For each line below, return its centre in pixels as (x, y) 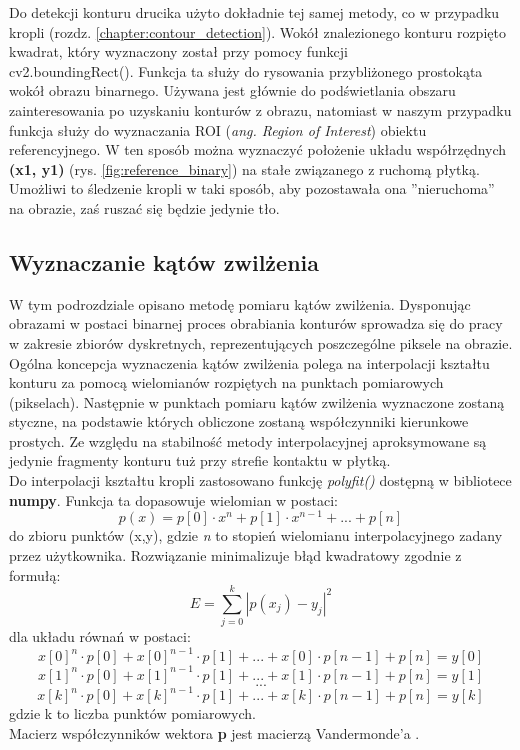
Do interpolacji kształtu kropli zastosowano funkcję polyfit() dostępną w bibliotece (260, 480)
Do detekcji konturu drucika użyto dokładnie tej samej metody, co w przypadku (254, 12)
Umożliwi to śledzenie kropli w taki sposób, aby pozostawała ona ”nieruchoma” (252, 188)
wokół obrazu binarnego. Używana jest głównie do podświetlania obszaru (232, 90)
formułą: (35, 574)
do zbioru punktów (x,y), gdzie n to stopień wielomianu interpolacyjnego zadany (256, 535)
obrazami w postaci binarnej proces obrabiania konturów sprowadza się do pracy (256, 323)
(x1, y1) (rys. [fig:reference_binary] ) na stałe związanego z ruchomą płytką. (244, 168)
